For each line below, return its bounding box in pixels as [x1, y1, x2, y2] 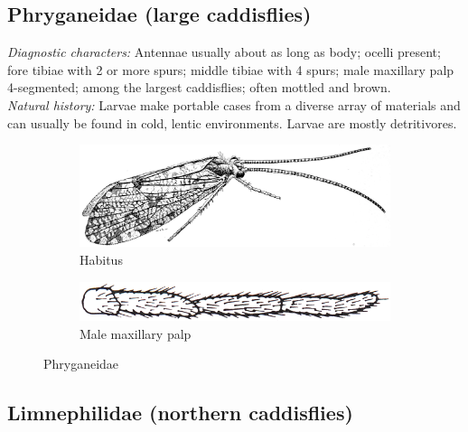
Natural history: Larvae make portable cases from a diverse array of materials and [7, 95, 461, 114]
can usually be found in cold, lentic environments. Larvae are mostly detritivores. [7, 113, 457, 132]
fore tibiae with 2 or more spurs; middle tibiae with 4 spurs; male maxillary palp [7, 60, 454, 79]
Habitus [80, 249, 123, 268]
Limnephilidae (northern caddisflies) [7, 399, 353, 427]
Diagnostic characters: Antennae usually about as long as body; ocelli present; [7, 42, 441, 61]
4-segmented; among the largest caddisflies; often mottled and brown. [7, 78, 391, 97]
